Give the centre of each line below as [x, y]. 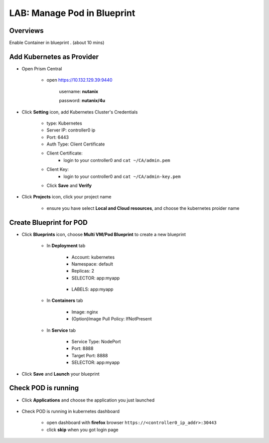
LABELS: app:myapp [92, 290]
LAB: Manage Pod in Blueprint [72, 13]
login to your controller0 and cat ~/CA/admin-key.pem [122, 176]
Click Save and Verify [69, 186]
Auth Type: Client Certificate [76, 144]
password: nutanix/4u [82, 101]
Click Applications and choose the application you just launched [88, 400]
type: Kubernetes [64, 123]
